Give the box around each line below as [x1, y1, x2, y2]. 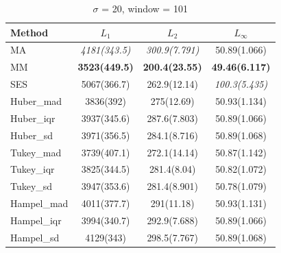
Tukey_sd [10, 179, 53, 193]
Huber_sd [10, 128, 53, 142]
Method [10, 25, 49, 39]
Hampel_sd [10, 230, 60, 244]
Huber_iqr [10, 110, 56, 125]
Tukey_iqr [10, 162, 55, 176]
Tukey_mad [10, 145, 62, 159]
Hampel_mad [10, 196, 69, 210]
